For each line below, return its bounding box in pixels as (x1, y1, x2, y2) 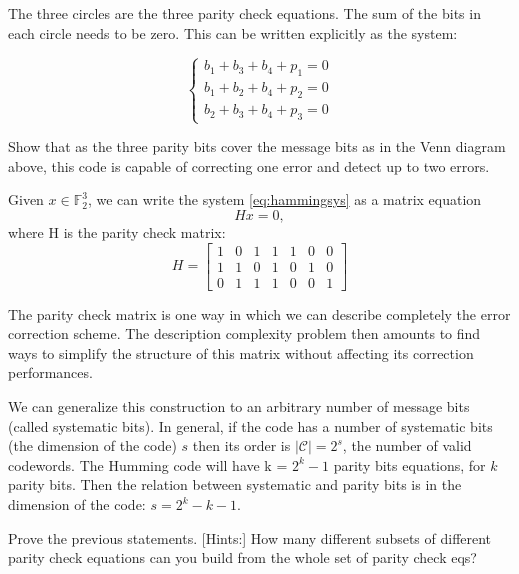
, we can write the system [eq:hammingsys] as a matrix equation (87, 189, 482, 210)
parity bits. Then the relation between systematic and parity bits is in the (8, 474, 462, 495)
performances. (8, 362, 93, 383)
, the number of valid (342, 435, 472, 456)
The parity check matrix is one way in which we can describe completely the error (8, 303, 511, 324)
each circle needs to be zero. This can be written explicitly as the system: (8, 22, 458, 43)
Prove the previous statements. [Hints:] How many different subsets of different (8, 527, 492, 548)
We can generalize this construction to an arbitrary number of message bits (8, 396, 470, 417)
